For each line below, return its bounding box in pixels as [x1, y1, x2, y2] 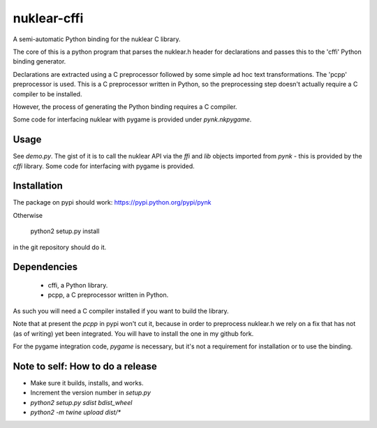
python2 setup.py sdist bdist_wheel [30, 398, 133, 406]
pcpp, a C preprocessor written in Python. [47, 290, 169, 300]
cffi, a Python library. [47, 281, 108, 290]
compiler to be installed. [13, 89, 82, 98]
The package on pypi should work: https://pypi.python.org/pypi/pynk [13, 198, 212, 207]
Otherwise [13, 211, 43, 219]
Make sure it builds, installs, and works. [30, 378, 144, 387]
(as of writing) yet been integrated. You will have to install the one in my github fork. [13, 329, 254, 338]
